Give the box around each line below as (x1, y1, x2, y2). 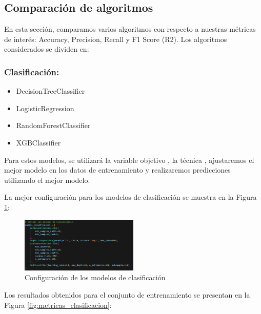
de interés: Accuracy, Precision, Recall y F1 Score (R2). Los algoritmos (4, 33, 227, 44)
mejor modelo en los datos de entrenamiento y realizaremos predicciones (4, 164, 231, 175)
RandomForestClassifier (16, 120, 91, 131)
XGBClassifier (16, 137, 61, 148)
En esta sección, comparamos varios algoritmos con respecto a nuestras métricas (4, 24, 256, 34)
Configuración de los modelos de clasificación (25, 272, 166, 283)
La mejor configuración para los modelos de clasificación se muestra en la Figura (4, 192, 257, 202)
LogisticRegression (16, 102, 74, 113)
